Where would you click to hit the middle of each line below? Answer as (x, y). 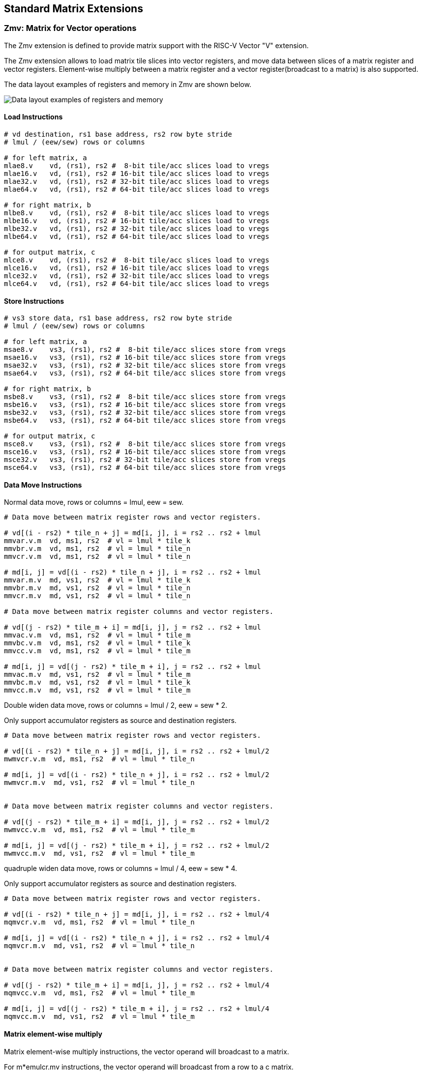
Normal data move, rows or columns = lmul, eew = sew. (94, 502)
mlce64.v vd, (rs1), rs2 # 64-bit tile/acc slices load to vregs (137, 284)
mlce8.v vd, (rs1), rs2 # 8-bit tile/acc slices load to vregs (137, 260)
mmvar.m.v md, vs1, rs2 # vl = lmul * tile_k (97, 580)
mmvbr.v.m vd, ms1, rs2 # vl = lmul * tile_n (97, 549)
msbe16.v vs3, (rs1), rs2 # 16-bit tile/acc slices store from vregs (145, 405)
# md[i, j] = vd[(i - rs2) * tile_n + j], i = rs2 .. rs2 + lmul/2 (137, 775)
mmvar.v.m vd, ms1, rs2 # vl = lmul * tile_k (97, 541)
